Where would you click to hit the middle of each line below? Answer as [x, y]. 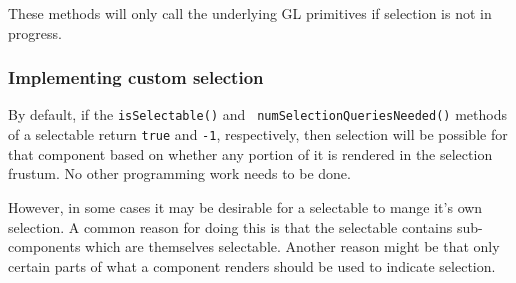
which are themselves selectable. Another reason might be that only [292, 246]
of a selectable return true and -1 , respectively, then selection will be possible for [258, 134]
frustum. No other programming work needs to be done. [179, 173]
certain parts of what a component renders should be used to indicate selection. [252, 265]
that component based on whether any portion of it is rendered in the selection [250, 153]
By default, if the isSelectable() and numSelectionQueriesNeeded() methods [257, 114]
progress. [35, 32]
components [44, 246]
